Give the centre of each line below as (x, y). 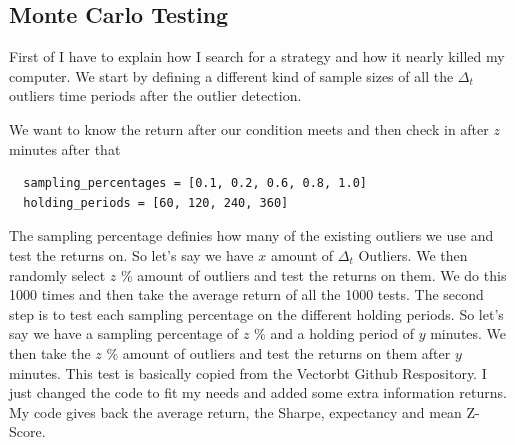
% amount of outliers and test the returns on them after (278, 352)
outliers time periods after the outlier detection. (155, 95)
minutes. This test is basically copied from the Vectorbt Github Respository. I (248, 372)
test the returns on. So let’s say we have (131, 254)
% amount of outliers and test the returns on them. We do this (314, 274)
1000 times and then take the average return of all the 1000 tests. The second (246, 294)
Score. (27, 431)
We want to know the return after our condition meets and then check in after (249, 128)
